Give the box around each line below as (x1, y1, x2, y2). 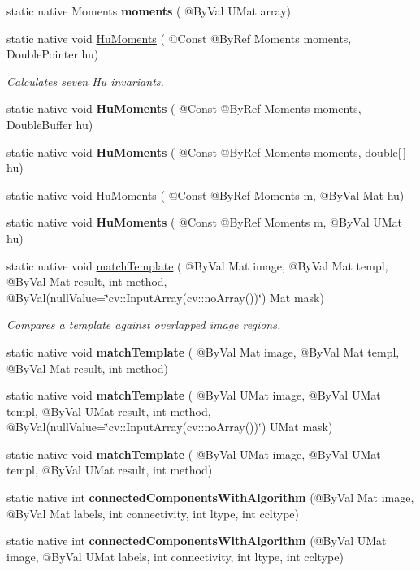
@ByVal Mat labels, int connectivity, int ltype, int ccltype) (6, 504, 300, 521)
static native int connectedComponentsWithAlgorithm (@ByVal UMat (6, 532, 387, 549)
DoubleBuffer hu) (6, 115, 93, 132)
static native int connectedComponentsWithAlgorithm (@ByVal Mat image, (6, 489, 414, 506)
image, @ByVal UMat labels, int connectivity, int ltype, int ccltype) (6, 547, 344, 565)
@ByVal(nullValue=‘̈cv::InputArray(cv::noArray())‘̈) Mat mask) (6, 288, 324, 305)
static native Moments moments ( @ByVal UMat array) (6, 2, 292, 19)
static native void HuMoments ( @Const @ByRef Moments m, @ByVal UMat (6, 214, 402, 231)
